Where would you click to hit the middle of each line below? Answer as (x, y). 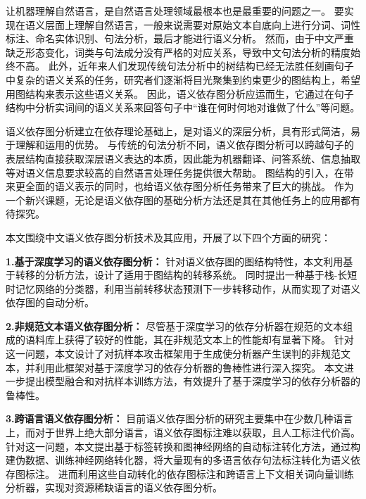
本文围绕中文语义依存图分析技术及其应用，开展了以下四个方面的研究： (168, 237)
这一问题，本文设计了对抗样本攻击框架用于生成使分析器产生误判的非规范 (173, 354)
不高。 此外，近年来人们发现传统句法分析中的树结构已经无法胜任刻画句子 (184, 66)
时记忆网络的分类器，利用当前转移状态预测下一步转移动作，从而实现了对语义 (183, 288)
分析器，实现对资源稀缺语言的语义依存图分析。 (114, 487)
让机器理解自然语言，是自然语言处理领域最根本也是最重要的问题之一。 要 (175, 11)
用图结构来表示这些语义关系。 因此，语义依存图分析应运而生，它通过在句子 (180, 93)
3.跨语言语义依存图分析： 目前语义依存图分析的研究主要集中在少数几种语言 (179, 418)
